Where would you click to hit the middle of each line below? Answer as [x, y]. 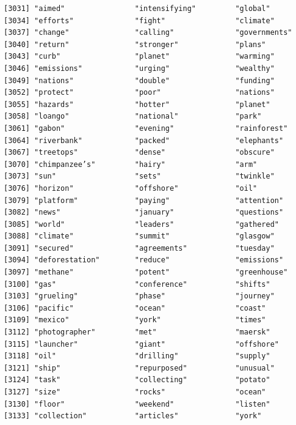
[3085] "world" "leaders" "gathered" [142, 224]
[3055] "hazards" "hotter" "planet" [137, 104]
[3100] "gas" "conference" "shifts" [137, 284]
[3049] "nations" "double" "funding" [139, 80]
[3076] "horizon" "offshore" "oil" [131, 188]
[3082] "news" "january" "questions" [144, 212]
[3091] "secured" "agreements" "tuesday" [139, 248]
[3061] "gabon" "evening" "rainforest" [146, 128]
